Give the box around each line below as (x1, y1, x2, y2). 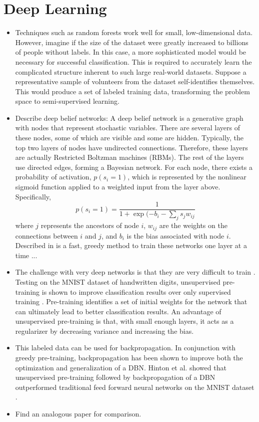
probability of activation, (15, 171, 91, 182)
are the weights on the (159, 220, 227, 231)
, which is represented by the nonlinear (127, 171, 246, 182)
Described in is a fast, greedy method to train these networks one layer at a (15, 240, 247, 251)
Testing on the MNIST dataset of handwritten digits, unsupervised (15, 276, 220, 287)
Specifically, (15, 191, 51, 201)
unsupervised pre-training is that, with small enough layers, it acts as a (15, 316, 234, 326)
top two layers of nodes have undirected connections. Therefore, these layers (15, 142, 248, 152)
